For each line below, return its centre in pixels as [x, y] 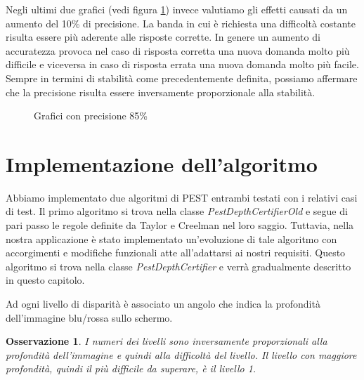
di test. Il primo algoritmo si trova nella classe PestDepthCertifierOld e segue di [177, 211]
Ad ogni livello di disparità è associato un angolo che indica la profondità [163, 304]
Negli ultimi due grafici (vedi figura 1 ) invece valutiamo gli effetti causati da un [177, 9]
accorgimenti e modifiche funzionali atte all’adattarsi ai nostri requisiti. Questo [176, 253]
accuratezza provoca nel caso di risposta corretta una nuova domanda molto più [178, 50]
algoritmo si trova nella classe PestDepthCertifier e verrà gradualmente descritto [178, 266]
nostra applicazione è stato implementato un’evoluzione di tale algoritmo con [171, 238]
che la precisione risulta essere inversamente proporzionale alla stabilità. [161, 92]
